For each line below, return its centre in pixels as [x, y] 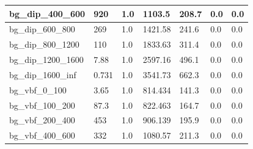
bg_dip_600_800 [42, 29]
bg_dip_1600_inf [43, 74]
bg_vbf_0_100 [38, 89]
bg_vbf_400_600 [42, 135]
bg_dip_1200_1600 [46, 60]
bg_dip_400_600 [47, 13]
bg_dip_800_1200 [44, 44]
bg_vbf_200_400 [42, 120]
